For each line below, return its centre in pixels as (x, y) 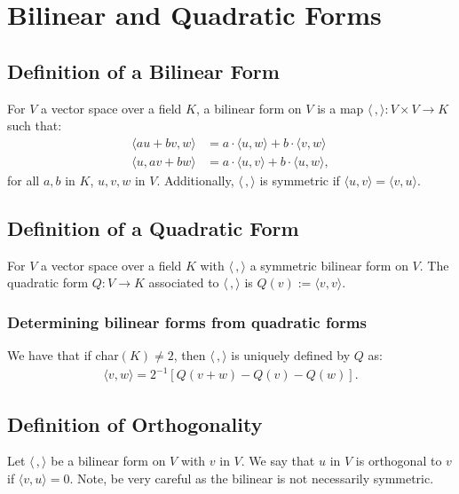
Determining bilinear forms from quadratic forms (187, 321)
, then (190, 355)
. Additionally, (195, 180)
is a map (340, 108)
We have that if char (63, 355)
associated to (184, 282)
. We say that (278, 461)
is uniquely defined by (291, 355)
